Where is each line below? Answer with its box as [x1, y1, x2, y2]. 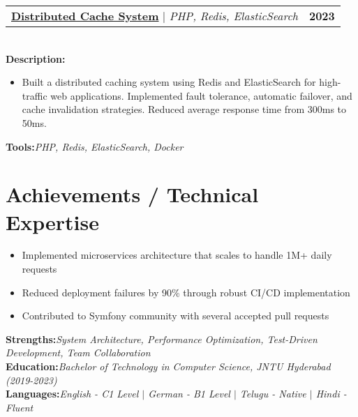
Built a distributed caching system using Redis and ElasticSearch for [22, 75, 316, 89]
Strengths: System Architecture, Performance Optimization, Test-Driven [6, 331, 318, 346]
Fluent [6, 400, 33, 414]
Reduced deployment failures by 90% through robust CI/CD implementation [22, 285, 350, 299]
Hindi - [315, 386, 347, 401]
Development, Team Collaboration [6, 345, 151, 360]
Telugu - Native [239, 386, 306, 401]
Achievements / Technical [6, 180, 259, 208]
